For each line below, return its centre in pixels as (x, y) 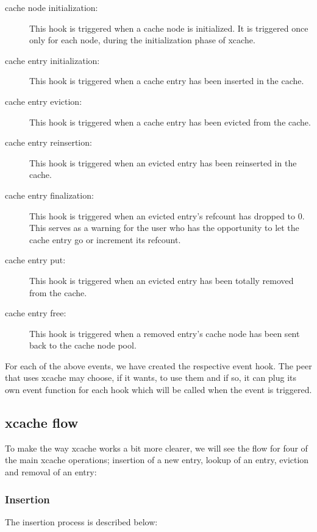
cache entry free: (36, 313)
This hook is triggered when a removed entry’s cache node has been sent (165, 333)
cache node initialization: (52, 7)
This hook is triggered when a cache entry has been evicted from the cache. (170, 122)
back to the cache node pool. (83, 345)
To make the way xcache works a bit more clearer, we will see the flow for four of (156, 448)
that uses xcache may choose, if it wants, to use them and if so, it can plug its (151, 378)
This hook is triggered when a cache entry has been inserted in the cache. (167, 81)
